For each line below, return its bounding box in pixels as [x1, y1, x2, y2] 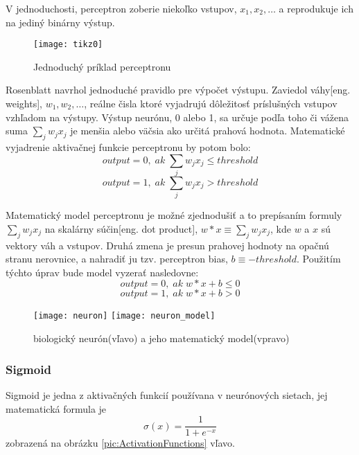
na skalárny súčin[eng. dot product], [44, 221, 198, 235]
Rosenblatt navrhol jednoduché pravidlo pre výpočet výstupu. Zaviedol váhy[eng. [6, 82, 351, 97]
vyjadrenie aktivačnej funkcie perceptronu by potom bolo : [6, 140, 251, 154]
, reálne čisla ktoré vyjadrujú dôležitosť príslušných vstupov [84, 96, 338, 111]
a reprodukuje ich [279, 1, 353, 15]
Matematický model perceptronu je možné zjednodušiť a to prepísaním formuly [6, 208, 342, 222]
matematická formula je [6, 401, 107, 416]
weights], [6, 96, 42, 111]
